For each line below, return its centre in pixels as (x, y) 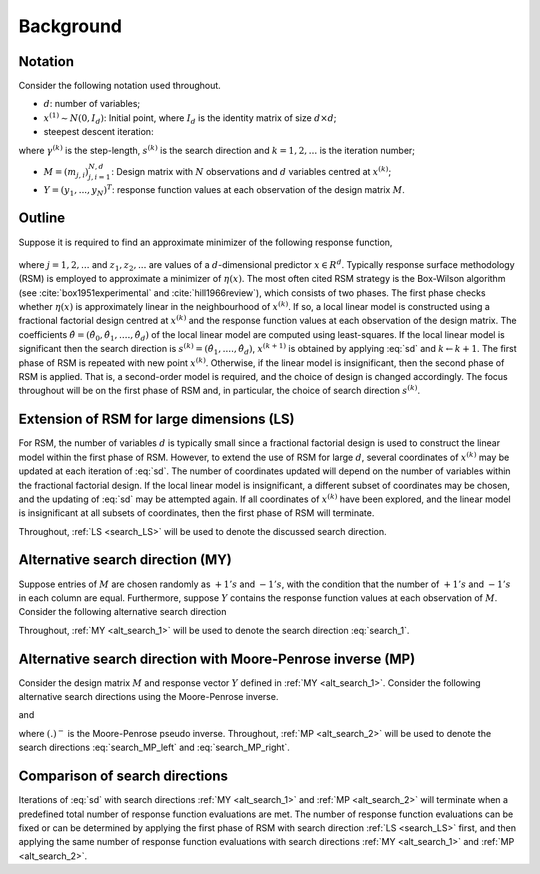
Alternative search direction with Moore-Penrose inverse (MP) (217, 658)
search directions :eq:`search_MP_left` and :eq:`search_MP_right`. (154, 747)
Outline (41, 218)
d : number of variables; (92, 104)
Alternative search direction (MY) (125, 560)
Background (70, 26)
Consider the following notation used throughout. (120, 86)
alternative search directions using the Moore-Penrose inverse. (148, 697)
